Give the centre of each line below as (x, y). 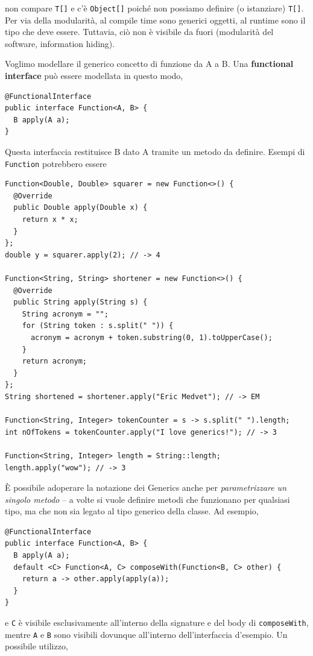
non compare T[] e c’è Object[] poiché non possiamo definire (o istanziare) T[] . (154, 8)
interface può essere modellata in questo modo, (94, 76)
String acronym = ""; (65, 314)
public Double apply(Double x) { (81, 208)
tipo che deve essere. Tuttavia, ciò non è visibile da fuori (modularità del (139, 32)
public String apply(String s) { (81, 302)
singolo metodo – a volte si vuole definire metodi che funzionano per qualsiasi (147, 499)
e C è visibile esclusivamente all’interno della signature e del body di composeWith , (157, 623)
